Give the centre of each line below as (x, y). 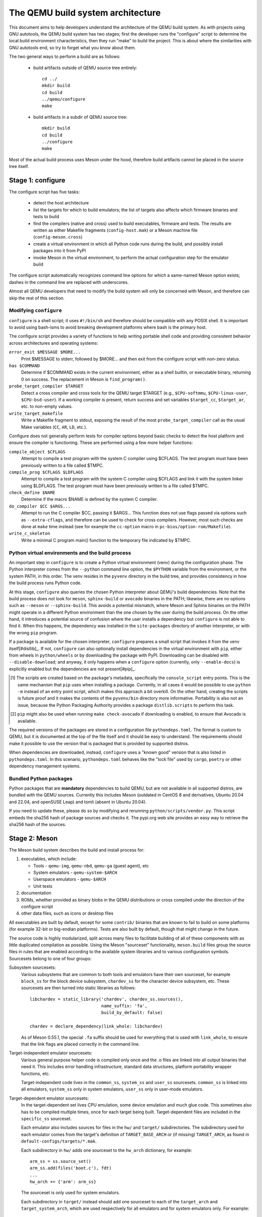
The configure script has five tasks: (44, 192)
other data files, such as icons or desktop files (67, 913)
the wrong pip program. (33, 632)
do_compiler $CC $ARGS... (40, 506)
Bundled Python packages (41, 778)
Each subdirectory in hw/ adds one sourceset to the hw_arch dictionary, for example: (107, 1150)
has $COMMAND (25, 366)
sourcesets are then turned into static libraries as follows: (78, 988)
